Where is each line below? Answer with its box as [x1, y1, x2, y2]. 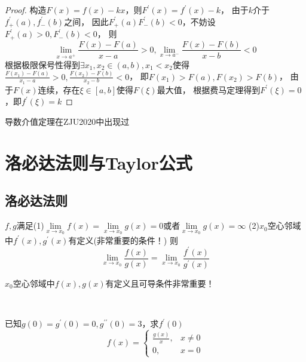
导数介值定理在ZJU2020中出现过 [5, 115, 130, 128]
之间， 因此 [64, 15, 109, 27]
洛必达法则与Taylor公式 [5, 150, 192, 174]
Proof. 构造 [5, 4, 47, 16]
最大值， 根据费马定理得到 [157, 83, 261, 96]
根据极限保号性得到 [5, 58, 80, 70]
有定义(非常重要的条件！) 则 [68, 234, 178, 246]
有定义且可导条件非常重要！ [105, 277, 215, 289]
